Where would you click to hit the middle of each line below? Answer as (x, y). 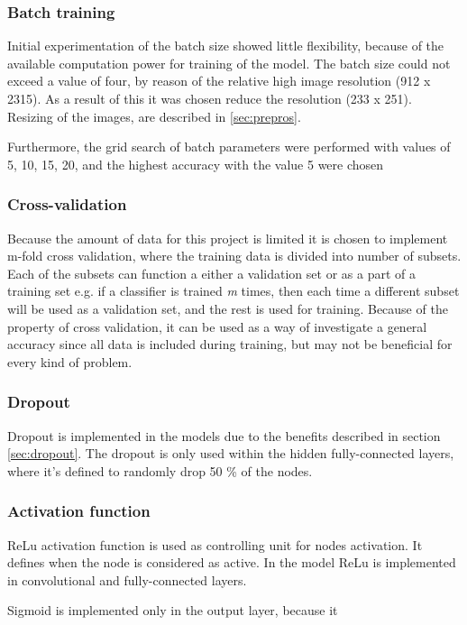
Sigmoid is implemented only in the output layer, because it (173, 610)
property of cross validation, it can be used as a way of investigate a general (217, 326)
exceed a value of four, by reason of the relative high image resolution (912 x (219, 81)
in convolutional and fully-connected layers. (127, 579)
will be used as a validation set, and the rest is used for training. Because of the (228, 308)
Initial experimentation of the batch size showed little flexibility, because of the (226, 46)
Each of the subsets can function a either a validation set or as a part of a (211, 273)
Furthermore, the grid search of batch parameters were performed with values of (229, 147)
